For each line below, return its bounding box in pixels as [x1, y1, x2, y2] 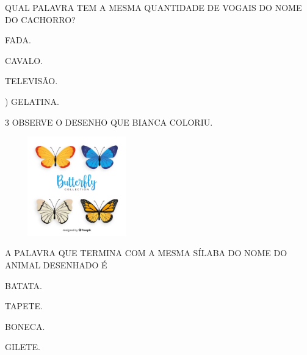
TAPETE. [5, 299, 43, 312]
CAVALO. [5, 54, 43, 66]
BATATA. [5, 279, 42, 292]
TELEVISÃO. [5, 74, 58, 87]
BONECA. [5, 320, 45, 332]
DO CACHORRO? [5, 13, 76, 26]
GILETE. [5, 340, 40, 353]
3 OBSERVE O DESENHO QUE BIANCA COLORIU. [5, 115, 213, 128]
